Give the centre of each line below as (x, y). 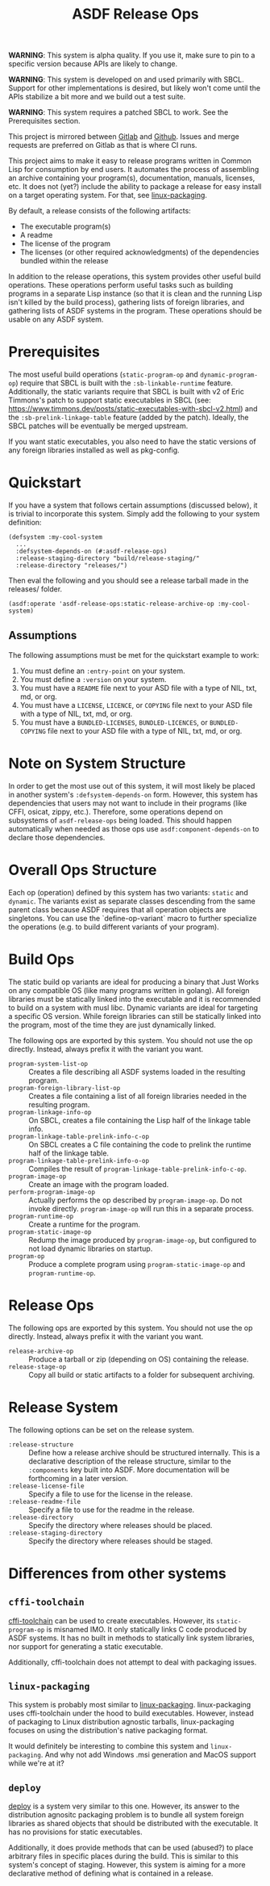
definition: (25, 523)
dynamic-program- (229, 375)
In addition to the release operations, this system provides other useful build (135, 276)
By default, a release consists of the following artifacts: (100, 211)
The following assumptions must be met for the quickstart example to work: (134, 655)
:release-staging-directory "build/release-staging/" (108, 558)
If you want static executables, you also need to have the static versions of (132, 442)
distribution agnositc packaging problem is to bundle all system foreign (126, 1815)
